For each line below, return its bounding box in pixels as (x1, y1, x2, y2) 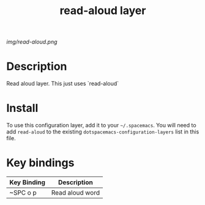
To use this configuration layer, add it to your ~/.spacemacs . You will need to (6, 122, 197, 129)
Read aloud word (51, 188, 100, 196)
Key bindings (6, 156, 75, 170)
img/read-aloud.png (6, 38, 58, 46)
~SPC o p (9, 188, 37, 196)
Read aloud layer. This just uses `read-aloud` (6, 80, 119, 88)
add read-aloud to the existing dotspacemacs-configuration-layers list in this (6, 128, 199, 135)
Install (6, 102, 39, 115)
